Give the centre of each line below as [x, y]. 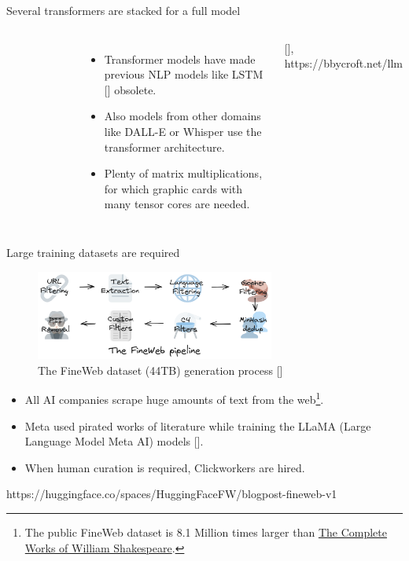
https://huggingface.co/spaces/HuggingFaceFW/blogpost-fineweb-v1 [172, 494]
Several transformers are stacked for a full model [123, 10]
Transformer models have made [180, 59]
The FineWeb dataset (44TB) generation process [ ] [160, 370]
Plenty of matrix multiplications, [183, 173]
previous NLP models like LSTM [184, 74]
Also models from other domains [182, 116]
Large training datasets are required [93, 252]
